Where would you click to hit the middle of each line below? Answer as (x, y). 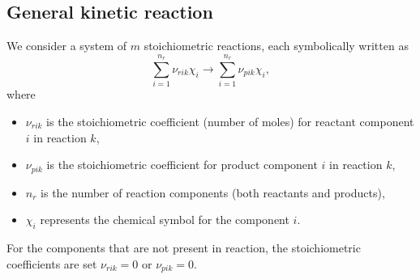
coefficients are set (52, 263)
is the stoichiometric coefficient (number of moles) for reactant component (230, 121)
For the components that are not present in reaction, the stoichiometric (184, 247)
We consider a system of (67, 46)
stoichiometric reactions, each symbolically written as (276, 46)
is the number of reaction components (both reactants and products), (213, 192)
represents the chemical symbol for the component (165, 220)
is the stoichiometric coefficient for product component (182, 165)
